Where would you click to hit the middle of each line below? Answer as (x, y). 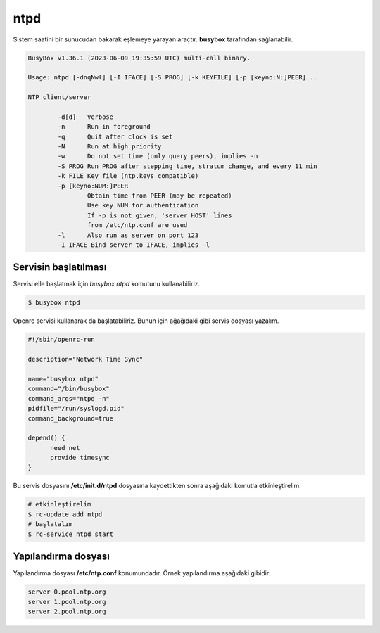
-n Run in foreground (104, 127)
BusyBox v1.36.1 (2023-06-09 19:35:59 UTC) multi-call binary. (139, 58)
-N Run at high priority (109, 147)
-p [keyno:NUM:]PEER (93, 186)
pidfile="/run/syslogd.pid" (76, 409)
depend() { (46, 438)
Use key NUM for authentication (143, 205)
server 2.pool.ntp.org (67, 611)
